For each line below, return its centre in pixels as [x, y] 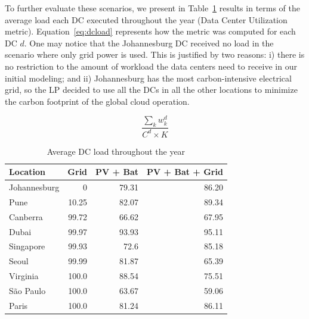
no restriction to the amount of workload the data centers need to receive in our [151, 66]
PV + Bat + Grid [185, 172]
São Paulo [27, 290]
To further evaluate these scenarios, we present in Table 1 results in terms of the [153, 8]
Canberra [26, 216]
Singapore [27, 246]
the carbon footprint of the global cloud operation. [97, 101]
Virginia [24, 276]
